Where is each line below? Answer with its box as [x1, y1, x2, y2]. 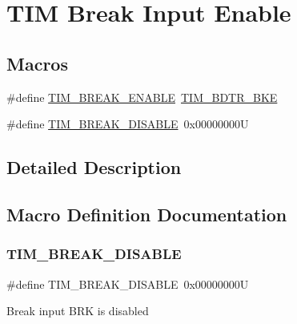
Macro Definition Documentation [6, 201, 287, 226]
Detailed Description [6, 155, 182, 180]
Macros [6, 51, 68, 75]
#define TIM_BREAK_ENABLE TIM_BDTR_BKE [6, 88, 278, 105]
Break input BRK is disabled [6, 302, 149, 319]
